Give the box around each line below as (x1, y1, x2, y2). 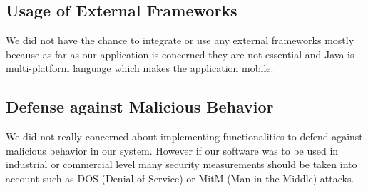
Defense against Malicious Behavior (6, 95, 274, 118)
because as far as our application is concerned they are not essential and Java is (6, 46, 354, 61)
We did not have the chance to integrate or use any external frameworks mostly (6, 33, 354, 48)
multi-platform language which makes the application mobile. (6, 61, 274, 76)
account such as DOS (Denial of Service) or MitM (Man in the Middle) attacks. (6, 170, 354, 185)
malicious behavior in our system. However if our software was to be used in (6, 143, 339, 158)
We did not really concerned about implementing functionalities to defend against (6, 129, 363, 144)
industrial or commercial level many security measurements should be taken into (6, 157, 357, 172)
